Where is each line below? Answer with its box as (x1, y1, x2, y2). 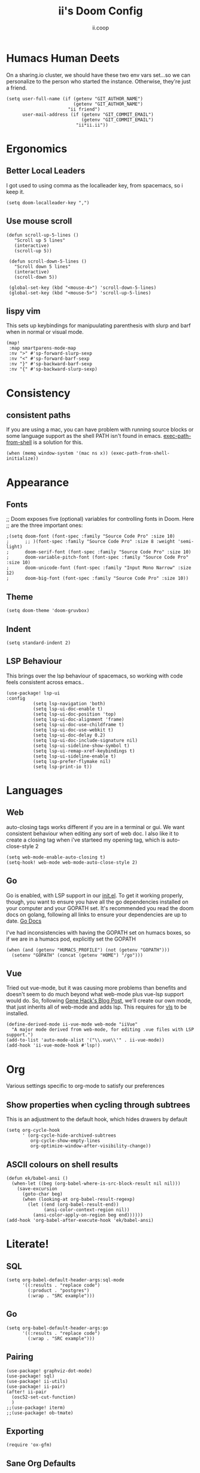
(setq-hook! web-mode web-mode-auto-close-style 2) (6, 859, 138, 866)
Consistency (6, 386, 71, 400)
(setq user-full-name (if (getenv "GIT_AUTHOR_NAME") (6, 96, 144, 102)
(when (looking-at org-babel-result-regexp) (22, 1196, 135, 1202)
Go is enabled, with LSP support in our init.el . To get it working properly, (6, 891, 184, 899)
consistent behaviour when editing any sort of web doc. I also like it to (6, 830, 179, 837)
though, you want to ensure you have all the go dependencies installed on (6, 898, 189, 905)
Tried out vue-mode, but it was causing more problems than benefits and (6, 984, 187, 992)
